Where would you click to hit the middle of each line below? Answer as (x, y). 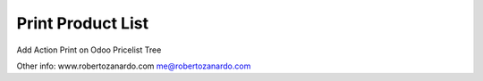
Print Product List (83, 23)
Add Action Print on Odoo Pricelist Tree (89, 50)
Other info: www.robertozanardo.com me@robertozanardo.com (134, 66)
